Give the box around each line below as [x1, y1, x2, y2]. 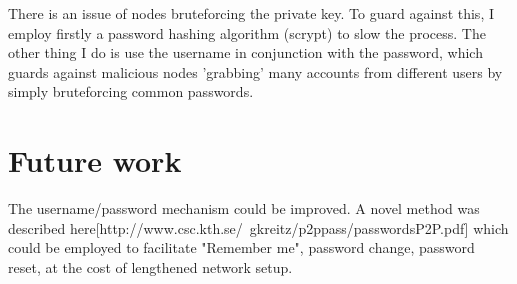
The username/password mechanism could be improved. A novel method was [8, 198, 480, 219]
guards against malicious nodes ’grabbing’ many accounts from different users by [8, 61, 503, 82]
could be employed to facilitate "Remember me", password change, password [8, 237, 475, 258]
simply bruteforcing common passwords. [8, 81, 254, 102]
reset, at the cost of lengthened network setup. [8, 256, 293, 277]
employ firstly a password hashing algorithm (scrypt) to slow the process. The [8, 22, 486, 43]
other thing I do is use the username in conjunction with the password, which [8, 42, 483, 63]
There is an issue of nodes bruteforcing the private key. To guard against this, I [8, 3, 494, 23]
